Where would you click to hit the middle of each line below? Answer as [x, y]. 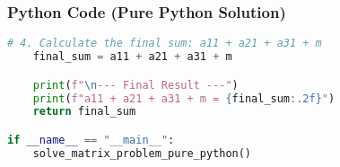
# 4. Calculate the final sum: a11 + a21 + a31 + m [165, 44]
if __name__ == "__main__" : [91, 140]
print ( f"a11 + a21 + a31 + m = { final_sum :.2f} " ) [184, 98]
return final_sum [84, 112]
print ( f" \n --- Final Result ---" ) [135, 85]
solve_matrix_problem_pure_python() [142, 153]
